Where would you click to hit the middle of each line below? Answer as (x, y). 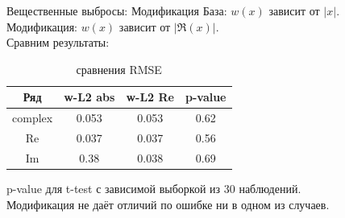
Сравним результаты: (58, 42)
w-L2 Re (150, 97)
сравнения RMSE (119, 69)
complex (33, 118)
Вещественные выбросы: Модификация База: (117, 10)
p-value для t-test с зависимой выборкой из (114, 188)
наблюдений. (270, 188)
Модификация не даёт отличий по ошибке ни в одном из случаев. (168, 204)
